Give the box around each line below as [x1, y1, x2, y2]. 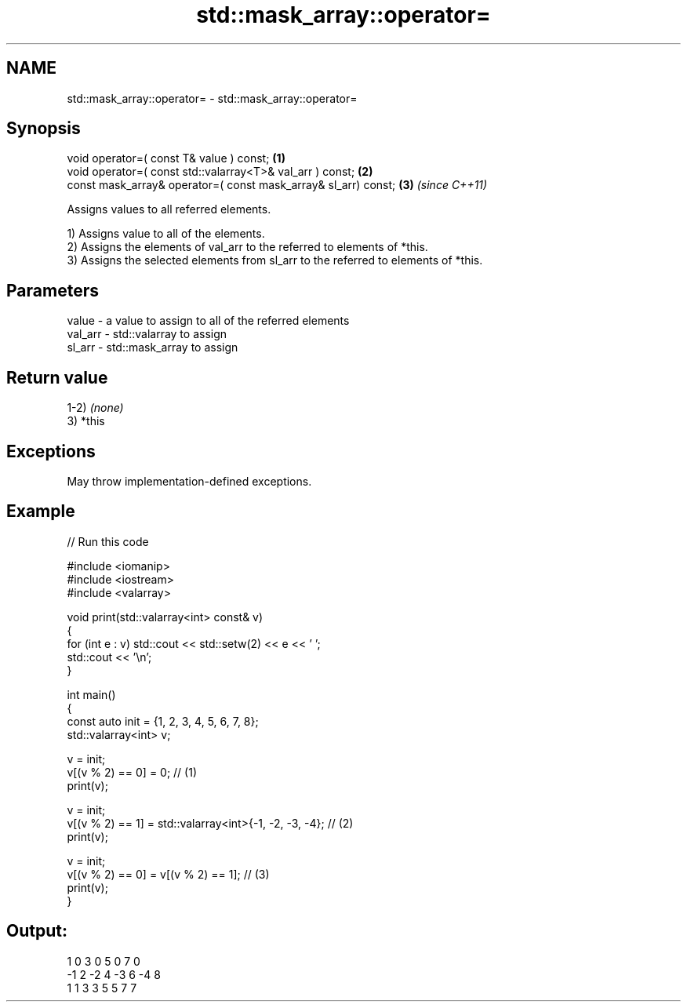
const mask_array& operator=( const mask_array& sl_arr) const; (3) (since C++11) [67, 178, 488, 192]
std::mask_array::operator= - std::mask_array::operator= [67, 91, 358, 105]
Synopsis [6, 118, 81, 139]
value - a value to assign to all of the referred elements [67, 314, 350, 328]
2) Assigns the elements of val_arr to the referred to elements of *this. [67, 240, 428, 254]
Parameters [6, 280, 99, 300]
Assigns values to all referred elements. [67, 202, 271, 217]
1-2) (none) [67, 401, 124, 415]
